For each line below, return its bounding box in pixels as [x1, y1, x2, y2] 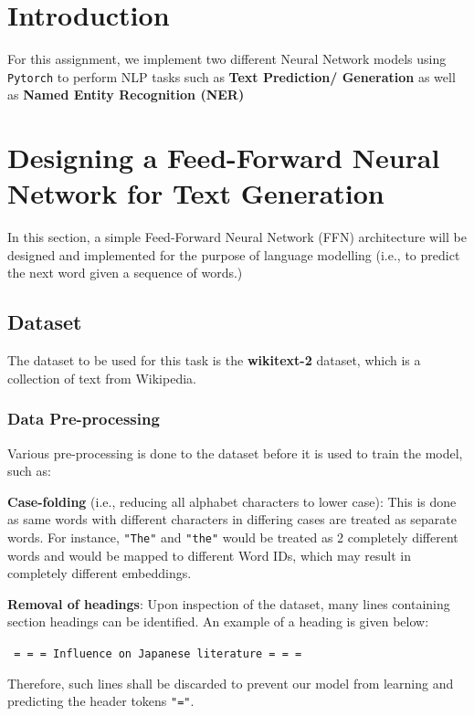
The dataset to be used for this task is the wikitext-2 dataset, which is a [7, 351, 421, 370]
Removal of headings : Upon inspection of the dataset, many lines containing [7, 594, 450, 613]
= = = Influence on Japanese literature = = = [14, 648, 302, 661]
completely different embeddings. [7, 563, 192, 583]
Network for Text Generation [7, 174, 384, 212]
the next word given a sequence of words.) [7, 263, 243, 282]
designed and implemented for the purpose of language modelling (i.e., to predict [7, 245, 460, 264]
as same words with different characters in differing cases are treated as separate [7, 510, 457, 529]
